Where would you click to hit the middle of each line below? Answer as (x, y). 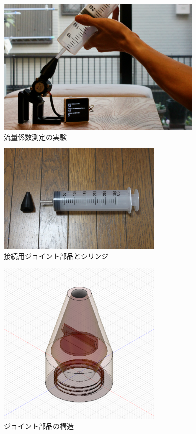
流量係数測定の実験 (35, 136)
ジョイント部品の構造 (39, 425)
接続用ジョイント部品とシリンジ (56, 256)
